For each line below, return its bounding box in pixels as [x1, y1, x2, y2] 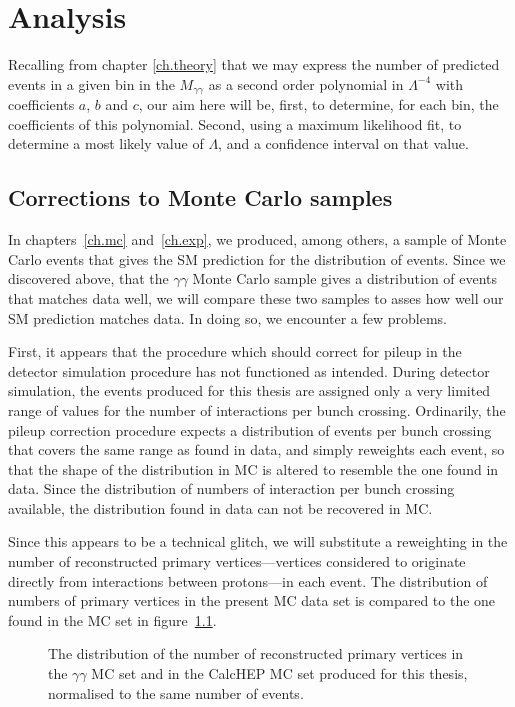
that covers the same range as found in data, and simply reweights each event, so [8, 439, 505, 460]
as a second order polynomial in [208, 73, 404, 94]
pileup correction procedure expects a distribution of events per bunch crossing [8, 419, 492, 440]
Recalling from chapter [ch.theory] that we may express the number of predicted [8, 54, 500, 75]
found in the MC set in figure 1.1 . [8, 609, 217, 630]
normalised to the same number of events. [48, 682, 304, 703]
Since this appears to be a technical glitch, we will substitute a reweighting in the [8, 531, 508, 552]
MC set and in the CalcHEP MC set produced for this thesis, [91, 663, 468, 684]
